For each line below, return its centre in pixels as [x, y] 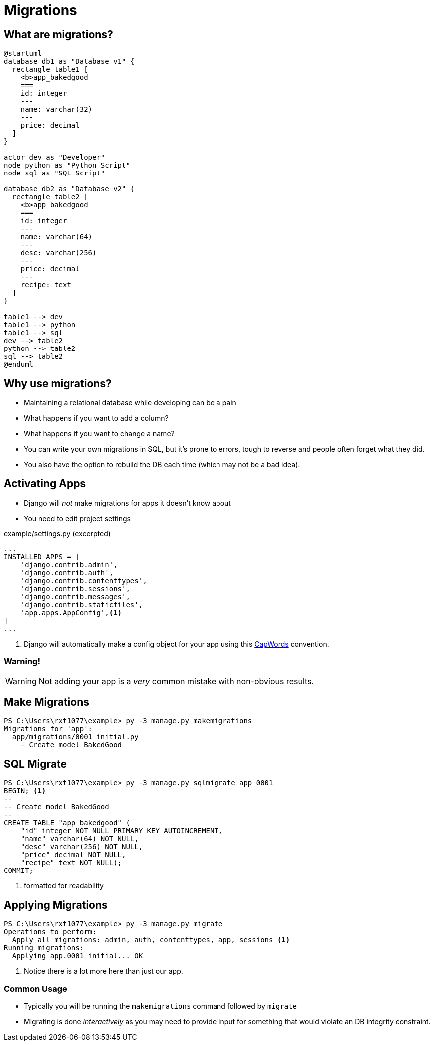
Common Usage [36, 988]
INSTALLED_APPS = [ [42, 557]
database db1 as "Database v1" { [69, 62]
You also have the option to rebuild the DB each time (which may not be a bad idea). [162, 465]
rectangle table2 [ [50, 197]
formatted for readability [64, 886]
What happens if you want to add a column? [96, 418]
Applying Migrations [56, 905]
